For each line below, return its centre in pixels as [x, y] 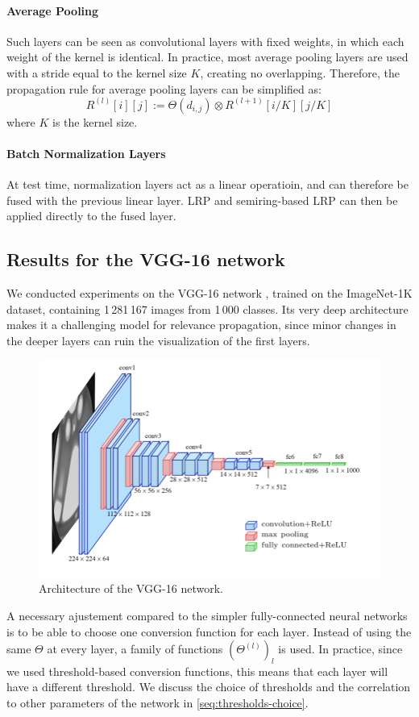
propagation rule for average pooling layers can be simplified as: [164, 88]
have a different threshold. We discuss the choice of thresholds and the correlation [209, 687]
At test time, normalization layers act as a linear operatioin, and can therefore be [207, 184]
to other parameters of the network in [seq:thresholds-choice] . [158, 703]
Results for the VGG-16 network [146, 259]
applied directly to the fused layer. [91, 216]
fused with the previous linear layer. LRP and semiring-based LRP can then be [202, 200]
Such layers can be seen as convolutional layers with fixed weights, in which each [205, 41]
